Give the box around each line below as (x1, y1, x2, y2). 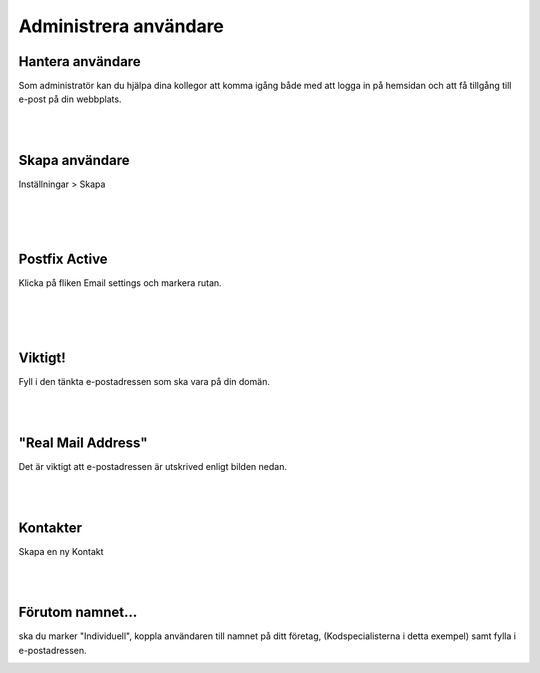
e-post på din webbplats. (18, 93, 122, 105)
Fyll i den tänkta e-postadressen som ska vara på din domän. (18, 376, 270, 388)
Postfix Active (18, 251, 109, 268)
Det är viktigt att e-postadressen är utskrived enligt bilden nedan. (18, 460, 287, 472)
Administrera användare (18, 15, 225, 37)
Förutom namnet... (18, 604, 138, 621)
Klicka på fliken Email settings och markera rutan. (18, 277, 222, 289)
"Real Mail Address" (18, 434, 148, 451)
